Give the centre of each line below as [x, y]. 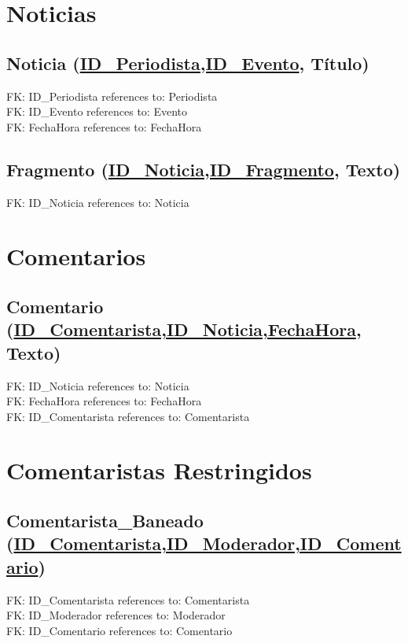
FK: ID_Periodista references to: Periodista [112, 96]
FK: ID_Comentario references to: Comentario [119, 630]
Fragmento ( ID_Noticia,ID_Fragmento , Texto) [204, 169]
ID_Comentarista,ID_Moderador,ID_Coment [208, 543]
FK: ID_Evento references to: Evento [97, 111]
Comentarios [76, 256]
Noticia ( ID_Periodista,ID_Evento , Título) [188, 63]
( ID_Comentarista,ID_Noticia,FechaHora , [184, 329]
